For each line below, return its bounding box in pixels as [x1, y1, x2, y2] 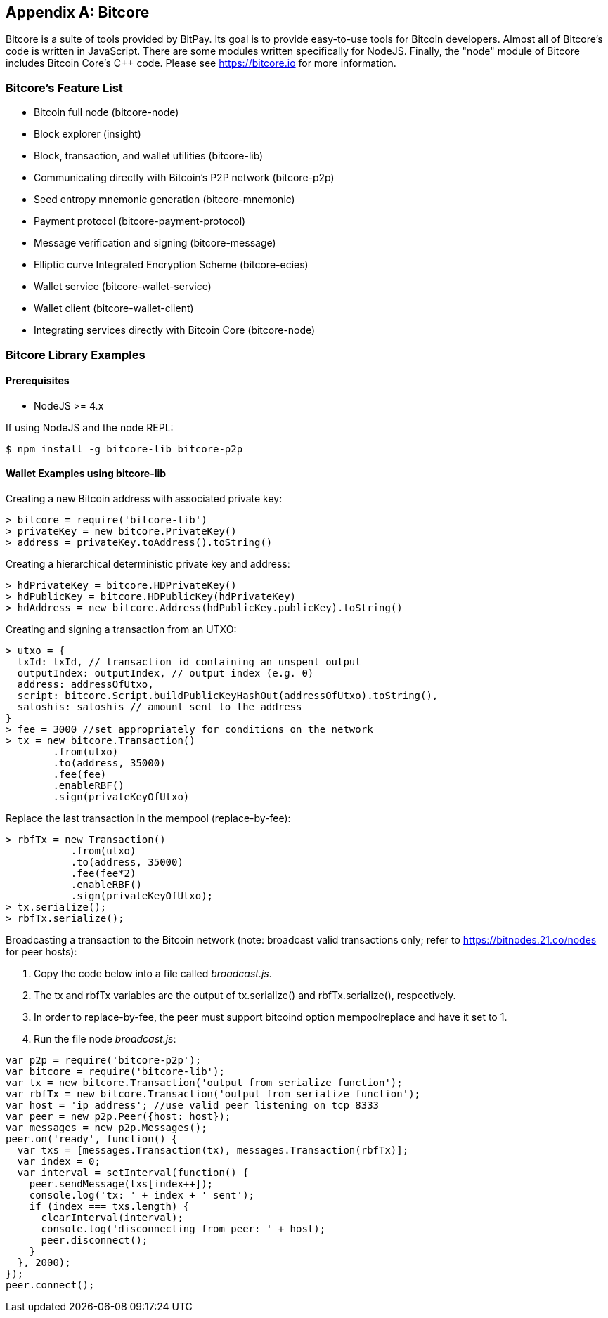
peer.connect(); [6, 1279, 95, 1291]
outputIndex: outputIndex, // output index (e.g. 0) [17, 667, 314, 679]
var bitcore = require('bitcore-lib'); [6, 1065, 225, 1077]
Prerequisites [6, 374, 70, 387]
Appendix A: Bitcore [6, 4, 150, 21]
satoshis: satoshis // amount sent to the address [17, 700, 302, 712]
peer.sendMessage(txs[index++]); [29, 1177, 214, 1189]
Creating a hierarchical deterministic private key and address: [6, 557, 290, 570]
